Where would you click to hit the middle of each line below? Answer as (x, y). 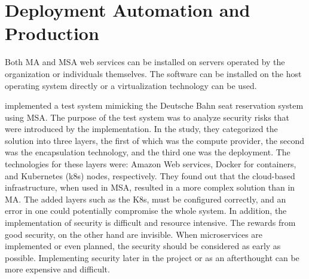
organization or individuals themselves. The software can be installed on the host (153, 73)
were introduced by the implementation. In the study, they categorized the (141, 129)
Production (52, 33)
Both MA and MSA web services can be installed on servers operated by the (145, 62)
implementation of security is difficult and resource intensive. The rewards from (150, 223)
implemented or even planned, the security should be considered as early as (143, 246)
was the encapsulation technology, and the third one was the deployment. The (148, 152)
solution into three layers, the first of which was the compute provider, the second (155, 140)
